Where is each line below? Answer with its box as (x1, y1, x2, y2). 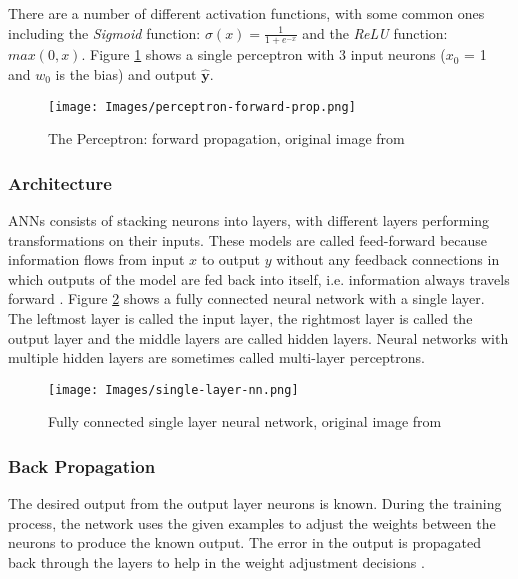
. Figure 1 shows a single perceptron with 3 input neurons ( (81, 44, 446, 65)
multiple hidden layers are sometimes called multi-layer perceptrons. (8, 347, 425, 368)
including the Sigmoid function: (8, 22, 201, 43)
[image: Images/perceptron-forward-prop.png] (48, 99, 356, 114)
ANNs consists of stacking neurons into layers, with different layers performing (8, 210, 490, 231)
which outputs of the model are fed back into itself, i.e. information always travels (8, 268, 510, 289)
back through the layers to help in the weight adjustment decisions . (8, 552, 425, 573)
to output (201, 249, 261, 270)
